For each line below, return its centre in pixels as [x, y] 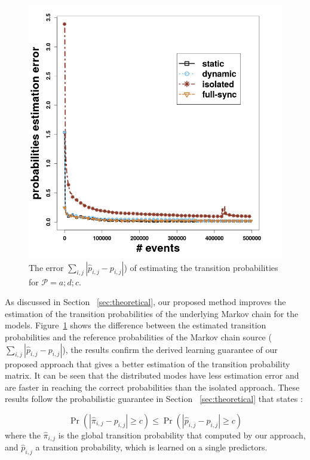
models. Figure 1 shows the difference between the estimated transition [136, 325]
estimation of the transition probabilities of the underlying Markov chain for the [152, 313]
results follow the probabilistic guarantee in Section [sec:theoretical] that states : [154, 399]
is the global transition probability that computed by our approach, [182, 435]
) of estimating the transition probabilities [201, 267]
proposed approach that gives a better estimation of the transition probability [148, 363]
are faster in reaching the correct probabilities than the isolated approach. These [152, 387]
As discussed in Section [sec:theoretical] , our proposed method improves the [145, 302]
